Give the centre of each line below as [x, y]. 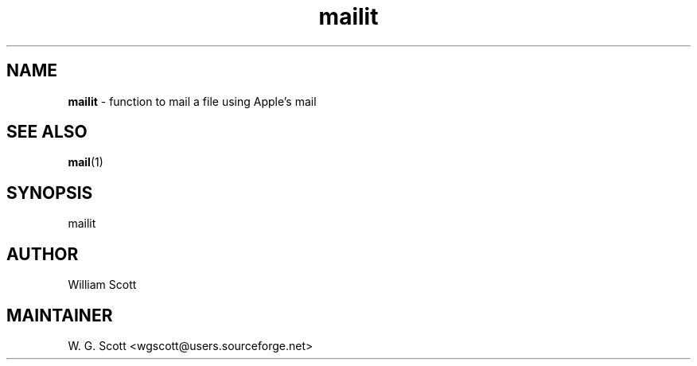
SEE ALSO [47, 132]
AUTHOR [43, 254]
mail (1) [86, 162]
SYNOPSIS [50, 193]
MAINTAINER [60, 315]
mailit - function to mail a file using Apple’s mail [192, 101]
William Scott [102, 285]
